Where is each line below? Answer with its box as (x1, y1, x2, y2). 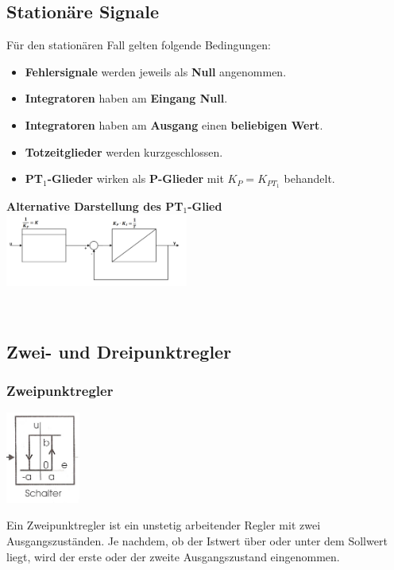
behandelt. (284, 170, 335, 187)
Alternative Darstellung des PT (6, 198, 183, 215)
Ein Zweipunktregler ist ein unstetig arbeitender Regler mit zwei (6, 517, 321, 533)
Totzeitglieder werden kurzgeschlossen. (25, 143, 223, 160)
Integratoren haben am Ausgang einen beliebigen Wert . (25, 116, 323, 133)
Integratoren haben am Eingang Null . (25, 90, 228, 107)
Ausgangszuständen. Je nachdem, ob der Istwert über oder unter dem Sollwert (6, 532, 388, 549)
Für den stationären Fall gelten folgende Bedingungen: (6, 37, 271, 53)
